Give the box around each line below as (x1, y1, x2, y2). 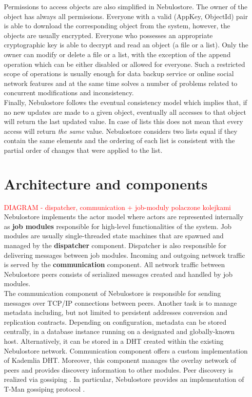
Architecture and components (4, 173, 208, 193)
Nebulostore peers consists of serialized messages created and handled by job (4, 269, 233, 279)
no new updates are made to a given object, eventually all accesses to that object (4, 106, 246, 117)
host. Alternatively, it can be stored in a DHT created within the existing (4, 335, 224, 346)
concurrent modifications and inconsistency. (4, 87, 134, 98)
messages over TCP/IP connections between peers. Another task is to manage (4, 297, 237, 308)
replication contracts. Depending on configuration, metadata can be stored (4, 316, 227, 327)
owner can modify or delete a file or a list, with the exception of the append (4, 49, 231, 59)
